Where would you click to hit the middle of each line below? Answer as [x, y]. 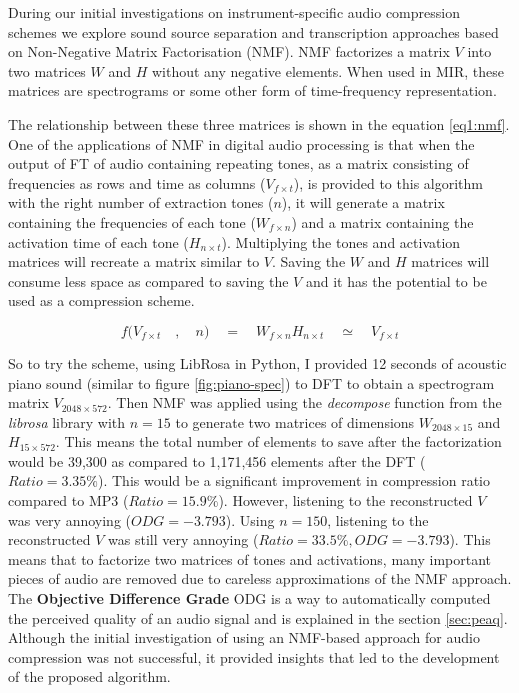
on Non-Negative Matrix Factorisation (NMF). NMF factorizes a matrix [229, 51]
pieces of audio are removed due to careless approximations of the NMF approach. [260, 578]
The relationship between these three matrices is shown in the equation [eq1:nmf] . [259, 123]
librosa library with [67, 421]
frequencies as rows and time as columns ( [137, 182]
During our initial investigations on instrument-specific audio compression [234, 12]
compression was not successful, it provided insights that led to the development [254, 656]
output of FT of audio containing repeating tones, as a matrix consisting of [238, 163]
